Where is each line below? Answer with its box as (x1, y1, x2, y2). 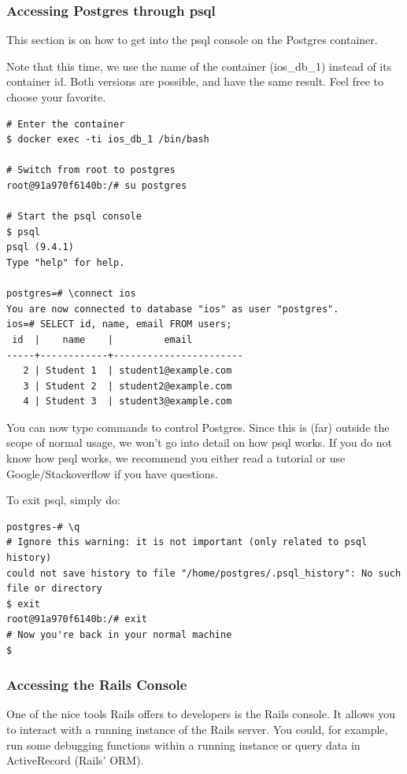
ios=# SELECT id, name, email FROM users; (6, 319, 232, 330)
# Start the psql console (6, 211, 142, 223)
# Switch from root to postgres (6, 164, 176, 176)
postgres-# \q (6, 521, 80, 533)
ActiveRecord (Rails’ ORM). (6, 752, 144, 768)
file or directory (6, 583, 102, 595)
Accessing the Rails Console (6, 675, 187, 695)
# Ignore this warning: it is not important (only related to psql (6, 536, 368, 548)
